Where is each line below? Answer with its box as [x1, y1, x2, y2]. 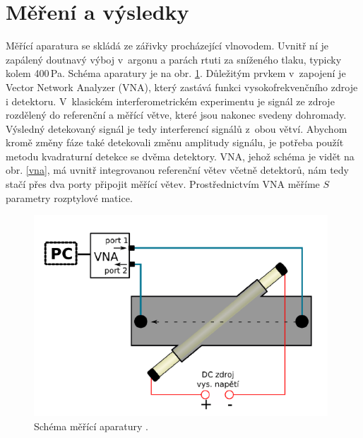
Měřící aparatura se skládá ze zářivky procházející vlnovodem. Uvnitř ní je [6, 38, 328, 53]
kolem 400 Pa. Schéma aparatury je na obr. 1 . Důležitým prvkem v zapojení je [6, 66, 346, 81]
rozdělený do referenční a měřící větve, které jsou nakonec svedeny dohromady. [6, 107, 347, 122]
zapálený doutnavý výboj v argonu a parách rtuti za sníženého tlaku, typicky [6, 52, 342, 66]
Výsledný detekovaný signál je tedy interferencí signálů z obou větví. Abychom [6, 121, 347, 136]
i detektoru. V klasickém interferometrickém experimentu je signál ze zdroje [6, 93, 335, 108]
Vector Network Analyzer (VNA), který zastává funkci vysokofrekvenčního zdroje [6, 79, 358, 94]
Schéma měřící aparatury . [34, 419, 148, 434]
